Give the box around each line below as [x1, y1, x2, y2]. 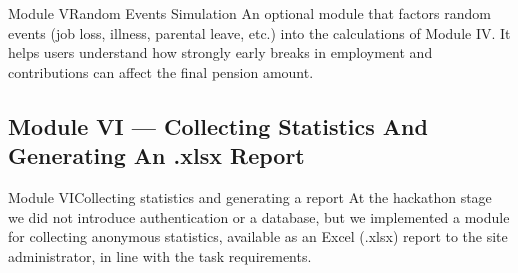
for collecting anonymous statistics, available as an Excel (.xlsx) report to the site [8, 226, 508, 247]
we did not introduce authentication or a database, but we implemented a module [8, 206, 510, 227]
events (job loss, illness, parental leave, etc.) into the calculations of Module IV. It [8, 22, 511, 43]
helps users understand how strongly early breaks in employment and [8, 42, 433, 63]
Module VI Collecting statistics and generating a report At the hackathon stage [8, 186, 492, 207]
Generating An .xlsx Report [8, 140, 305, 171]
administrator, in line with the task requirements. [8, 245, 312, 266]
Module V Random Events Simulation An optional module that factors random [8, 3, 491, 23]
